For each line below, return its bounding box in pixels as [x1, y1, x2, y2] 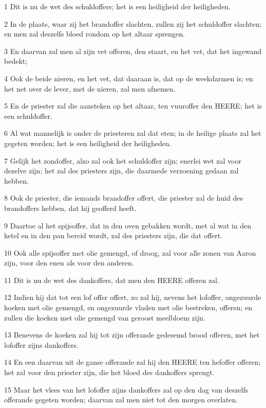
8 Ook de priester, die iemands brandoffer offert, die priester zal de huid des [4, 192, 243, 203]
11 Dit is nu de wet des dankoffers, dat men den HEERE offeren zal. [4, 274, 219, 285]
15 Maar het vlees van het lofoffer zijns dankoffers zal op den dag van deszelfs [4, 384, 249, 395]
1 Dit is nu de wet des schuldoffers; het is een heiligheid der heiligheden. [4, 1, 231, 11]
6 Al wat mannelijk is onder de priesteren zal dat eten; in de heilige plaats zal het [4, 128, 261, 138]
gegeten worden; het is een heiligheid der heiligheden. [4, 137, 172, 148]
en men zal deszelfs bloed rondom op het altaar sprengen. [4, 28, 185, 39]
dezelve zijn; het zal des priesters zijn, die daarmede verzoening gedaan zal [4, 165, 239, 176]
